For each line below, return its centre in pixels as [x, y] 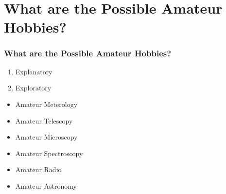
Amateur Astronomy [46, 185]
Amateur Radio [38, 169]
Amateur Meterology [46, 104]
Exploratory [33, 88]
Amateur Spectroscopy [49, 153]
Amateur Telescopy [44, 120]
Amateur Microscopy [46, 137]
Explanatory [34, 71]
